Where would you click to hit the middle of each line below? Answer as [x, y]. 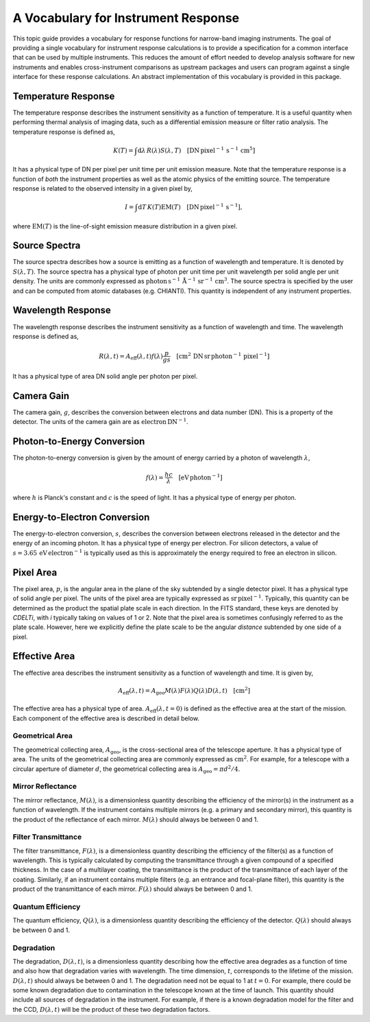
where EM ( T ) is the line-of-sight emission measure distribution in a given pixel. [125, 226]
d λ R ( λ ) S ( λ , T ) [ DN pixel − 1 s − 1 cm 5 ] [196, 150]
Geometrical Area [43, 736]
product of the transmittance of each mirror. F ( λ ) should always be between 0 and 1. [133, 889]
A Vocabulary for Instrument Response [126, 18]
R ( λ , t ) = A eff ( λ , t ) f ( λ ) [131, 357]
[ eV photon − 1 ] [200, 477]
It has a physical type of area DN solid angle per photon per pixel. [105, 376]
